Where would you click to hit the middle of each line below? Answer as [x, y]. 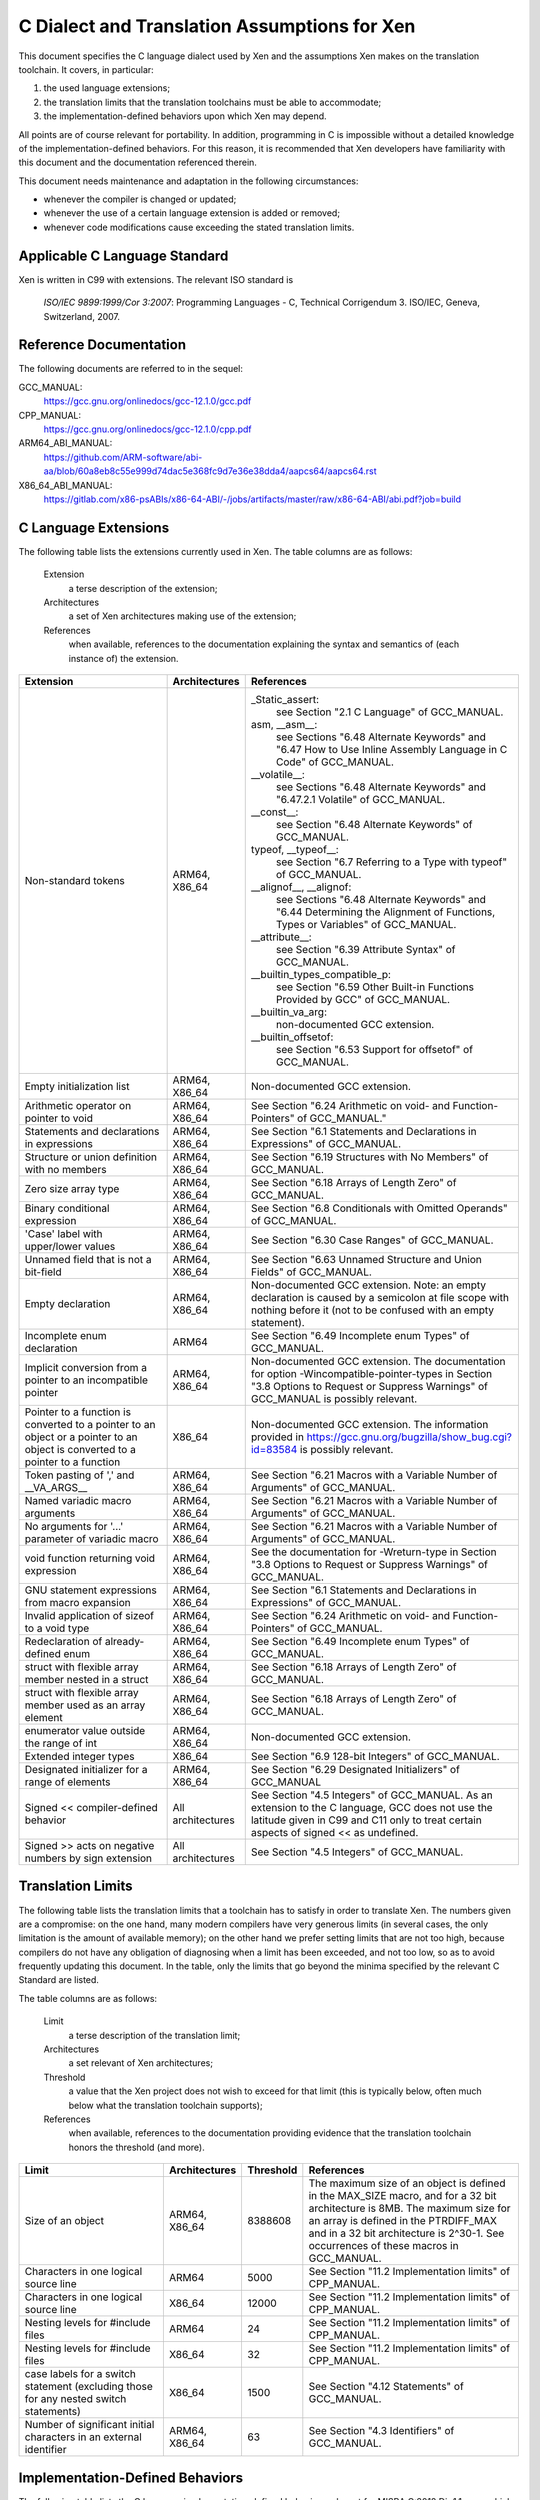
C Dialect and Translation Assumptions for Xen [217, 26]
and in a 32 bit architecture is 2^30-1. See [406, 2233]
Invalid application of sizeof [89, 1615]
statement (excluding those [89, 2387]
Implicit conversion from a [85, 1367]
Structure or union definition [90, 1157]
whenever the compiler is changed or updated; [140, 199]
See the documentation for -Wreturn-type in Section [373, 1552]
